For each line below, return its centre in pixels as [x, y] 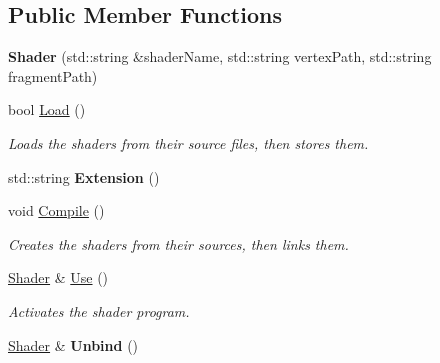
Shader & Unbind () [73, 344]
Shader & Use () [58, 277]
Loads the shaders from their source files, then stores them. [188, 142]
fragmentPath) [53, 75]
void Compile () [56, 210]
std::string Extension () [84, 176]
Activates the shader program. [99, 310]
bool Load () [47, 109]
